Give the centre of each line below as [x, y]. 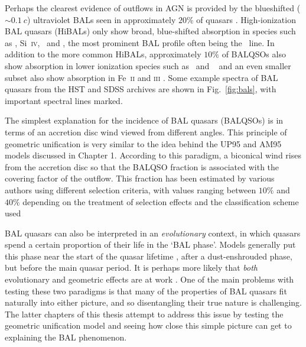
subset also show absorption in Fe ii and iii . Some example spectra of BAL [141, 77]
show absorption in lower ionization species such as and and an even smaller [148, 65]
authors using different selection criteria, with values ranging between [131, 189]
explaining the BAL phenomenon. [66, 337]
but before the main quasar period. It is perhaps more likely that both [131, 267]
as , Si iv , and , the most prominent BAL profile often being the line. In [140, 42]
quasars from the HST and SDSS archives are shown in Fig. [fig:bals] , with [141, 89]
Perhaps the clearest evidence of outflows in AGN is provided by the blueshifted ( [153, 8]
